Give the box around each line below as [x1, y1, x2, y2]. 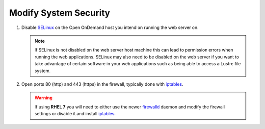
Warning [34, 95, 53, 101]
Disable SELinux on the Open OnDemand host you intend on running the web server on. [21, 25, 199, 30]
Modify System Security [9, 7, 110, 18]
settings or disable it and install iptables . [34, 111, 116, 117]
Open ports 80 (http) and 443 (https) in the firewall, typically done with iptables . [21, 81, 184, 87]
